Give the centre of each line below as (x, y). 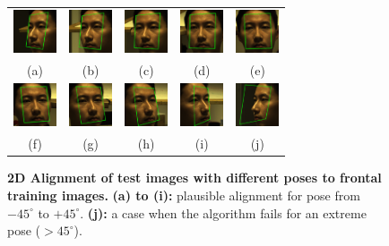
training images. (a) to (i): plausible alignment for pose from (184, 195)
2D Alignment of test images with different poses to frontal (194, 178)
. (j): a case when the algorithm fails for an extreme (223, 212)
